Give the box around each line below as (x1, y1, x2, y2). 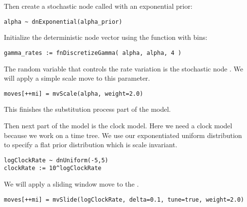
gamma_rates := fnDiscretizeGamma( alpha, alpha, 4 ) (4, 49, 182, 56)
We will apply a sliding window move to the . (4, 179, 139, 189)
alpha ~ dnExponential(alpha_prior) (4, 18, 123, 25)
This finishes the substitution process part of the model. (4, 104, 171, 114)
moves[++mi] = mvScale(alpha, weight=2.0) (4, 90, 143, 97)
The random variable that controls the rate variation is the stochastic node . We (4, 63, 244, 73)
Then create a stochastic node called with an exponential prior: (4, 1, 193, 11)
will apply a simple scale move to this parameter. (4, 73, 150, 83)
